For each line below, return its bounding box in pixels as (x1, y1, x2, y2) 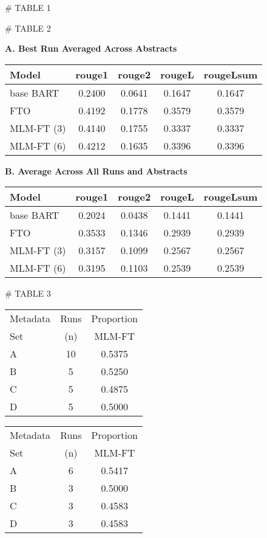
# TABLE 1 (5, 1, 51, 13)
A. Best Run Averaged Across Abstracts (5, 42, 177, 55)
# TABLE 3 (5, 287, 51, 300)
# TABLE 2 (5, 21, 51, 34)
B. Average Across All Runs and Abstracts (5, 164, 188, 177)
